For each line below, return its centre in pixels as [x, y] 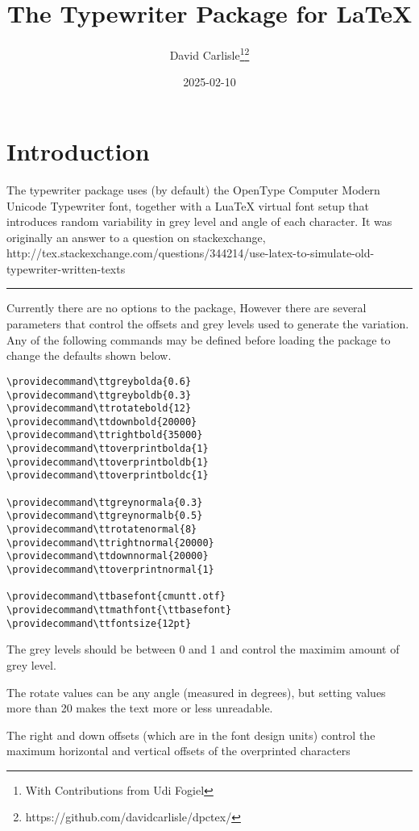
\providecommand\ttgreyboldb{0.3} [99, 395]
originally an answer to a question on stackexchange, [136, 237]
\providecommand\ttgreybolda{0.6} [99, 381]
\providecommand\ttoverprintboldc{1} [108, 476]
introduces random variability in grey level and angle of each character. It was [199, 221]
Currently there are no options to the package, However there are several [187, 308]
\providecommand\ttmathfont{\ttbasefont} [119, 610]
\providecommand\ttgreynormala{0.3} [105, 502]
